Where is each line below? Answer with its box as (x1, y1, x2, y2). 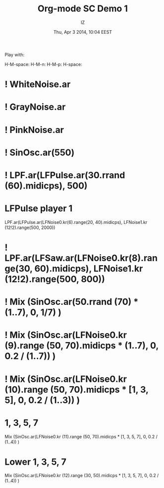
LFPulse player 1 (4, 203, 73, 214)
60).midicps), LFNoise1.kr (34, 263, 143, 274)
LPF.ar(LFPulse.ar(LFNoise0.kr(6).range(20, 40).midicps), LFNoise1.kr (4, 219, 148, 225)
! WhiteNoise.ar (4, 79, 71, 90)
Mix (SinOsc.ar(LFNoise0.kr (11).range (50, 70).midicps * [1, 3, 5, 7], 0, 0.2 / (4, 433, 158, 439)
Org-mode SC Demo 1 (37, 3, 128, 14)
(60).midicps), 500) (4, 180, 88, 191)
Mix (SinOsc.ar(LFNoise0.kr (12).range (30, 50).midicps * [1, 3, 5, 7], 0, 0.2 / (4, 473, 159, 479)
